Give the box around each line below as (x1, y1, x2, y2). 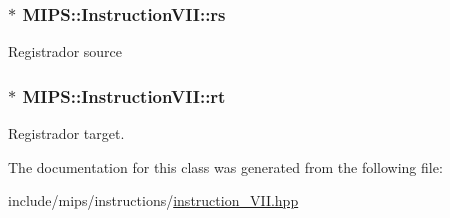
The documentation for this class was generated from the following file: (8, 156, 443, 177)
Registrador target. (8, 123, 125, 144)
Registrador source (8, 41, 123, 62)
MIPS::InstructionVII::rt (22, 83, 226, 108)
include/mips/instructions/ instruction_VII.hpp (8, 190, 299, 211)
